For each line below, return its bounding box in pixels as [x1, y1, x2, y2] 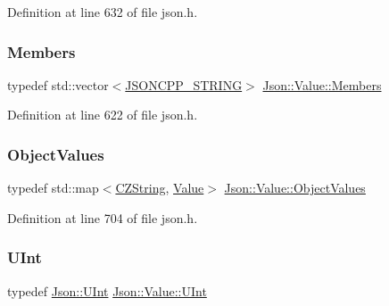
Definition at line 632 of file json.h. [7, 3, 198, 21]
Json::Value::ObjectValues [224, 178, 366, 197]
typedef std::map [7, 178, 99, 197]
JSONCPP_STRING [125, 75, 243, 94]
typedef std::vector [7, 75, 109, 94]
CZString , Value [115, 178, 204, 197]
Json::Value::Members [262, 75, 382, 94]
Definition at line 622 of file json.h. [7, 105, 198, 124]
